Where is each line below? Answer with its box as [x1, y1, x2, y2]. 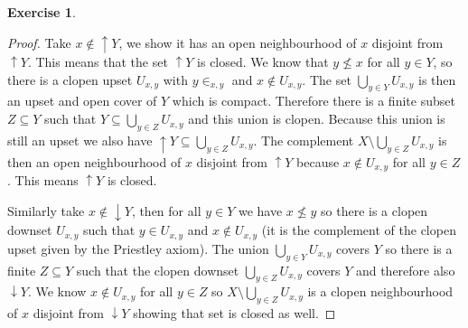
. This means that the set [27, 52, 168, 71]
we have [238, 201, 283, 220]
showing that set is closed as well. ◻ [133, 304, 336, 323]
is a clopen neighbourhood [307, 282, 454, 301]
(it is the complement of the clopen [261, 220, 456, 239]
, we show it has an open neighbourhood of [118, 33, 357, 52]
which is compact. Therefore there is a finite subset [172, 91, 455, 110]
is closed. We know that [197, 52, 329, 71]
